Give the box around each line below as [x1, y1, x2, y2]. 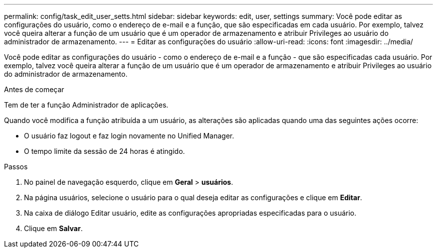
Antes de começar [4, 85, 64, 94]
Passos [4, 162, 28, 171]
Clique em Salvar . [24, 224, 83, 233]
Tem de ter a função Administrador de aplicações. [4, 101, 169, 109]
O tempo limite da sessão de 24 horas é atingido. [24, 147, 185, 155]
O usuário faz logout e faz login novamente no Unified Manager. [24, 131, 234, 140]
